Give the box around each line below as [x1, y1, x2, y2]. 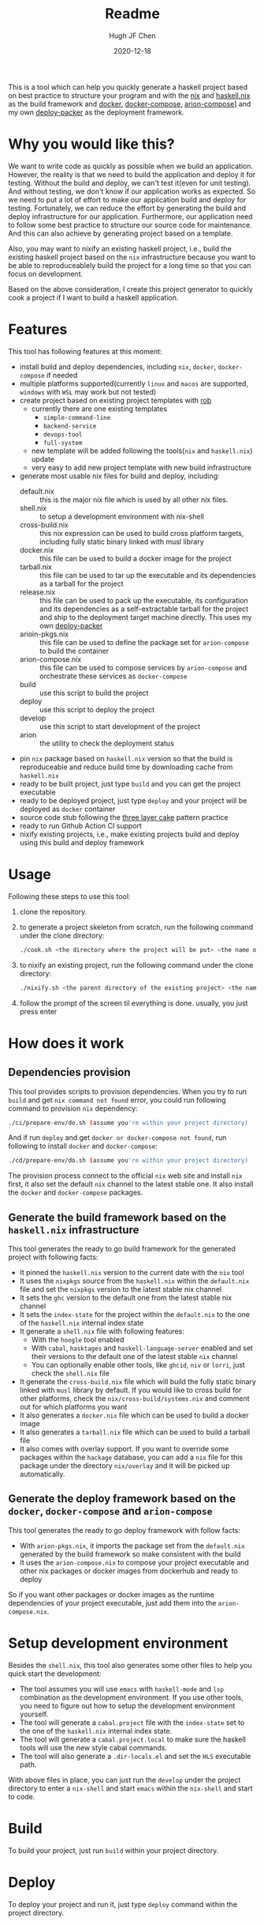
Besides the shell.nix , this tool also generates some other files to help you [8, 1660, 252, 1670]
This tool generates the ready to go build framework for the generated [8, 1244, 236, 1254]
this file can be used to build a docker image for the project [39, 553, 232, 563]
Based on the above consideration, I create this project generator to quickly [8, 284, 254, 293]
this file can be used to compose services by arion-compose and [39, 662, 247, 672]
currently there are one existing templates [31, 404, 168, 413]
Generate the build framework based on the [8, 1210, 227, 1224]
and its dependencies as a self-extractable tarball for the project [39, 604, 249, 613]
